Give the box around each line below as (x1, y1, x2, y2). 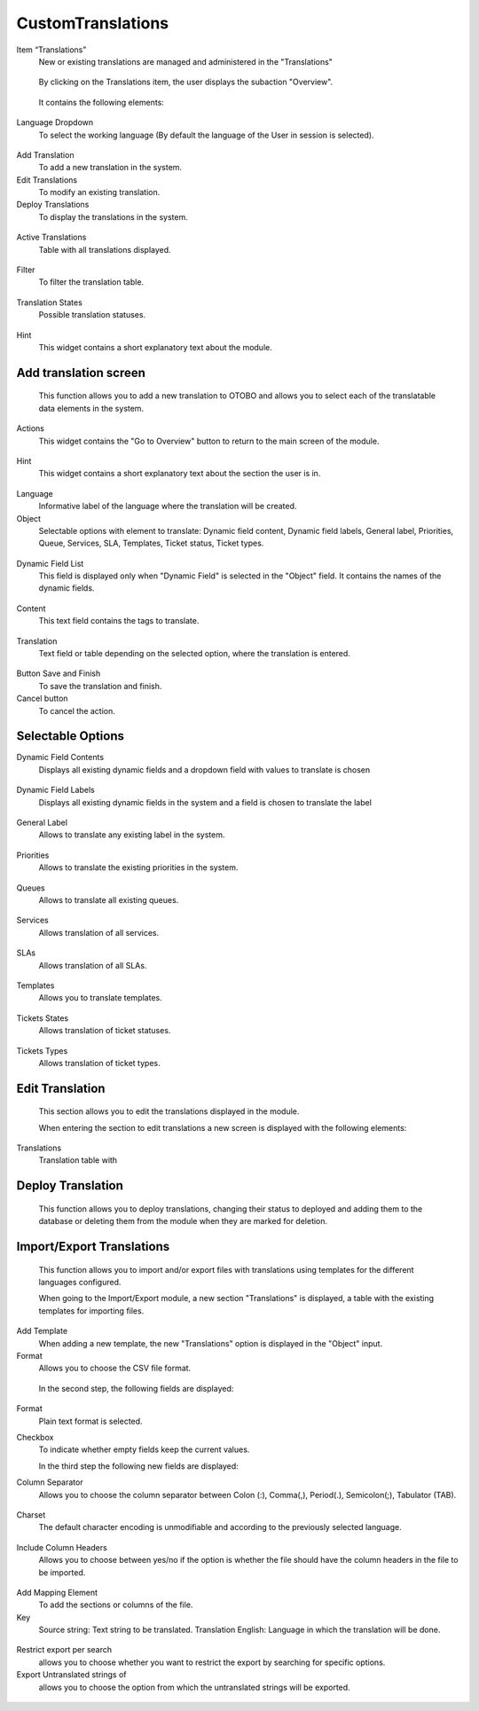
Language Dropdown (16, 117, 94, 128)
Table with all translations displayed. (38, 244, 172, 255)
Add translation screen (16, 365, 146, 381)
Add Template (16, 1326, 68, 1337)
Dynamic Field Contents (16, 752, 105, 763)
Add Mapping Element (16, 1587, 98, 1597)
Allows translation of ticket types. (38, 1057, 161, 1068)
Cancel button (16, 693, 68, 704)
